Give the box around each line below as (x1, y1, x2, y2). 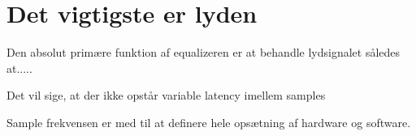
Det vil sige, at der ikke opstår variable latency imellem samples (6, 87, 326, 104)
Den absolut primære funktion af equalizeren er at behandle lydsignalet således (6, 44, 401, 61)
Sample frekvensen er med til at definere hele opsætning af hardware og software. (6, 113, 411, 130)
